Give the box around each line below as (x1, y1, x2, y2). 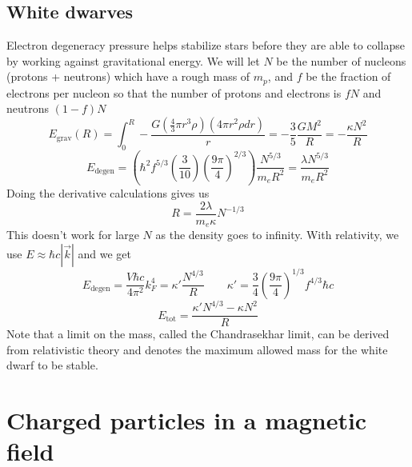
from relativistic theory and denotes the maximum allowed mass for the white (6, 341, 388, 357)
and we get (78, 245, 131, 262)
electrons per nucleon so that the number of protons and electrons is (6, 84, 342, 101)
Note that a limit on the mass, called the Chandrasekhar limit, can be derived (6, 325, 390, 342)
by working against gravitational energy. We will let (6, 52, 260, 69)
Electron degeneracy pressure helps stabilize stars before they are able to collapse (6, 37, 405, 54)
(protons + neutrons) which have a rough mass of (6, 68, 250, 85)
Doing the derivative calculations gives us (6, 185, 210, 202)
